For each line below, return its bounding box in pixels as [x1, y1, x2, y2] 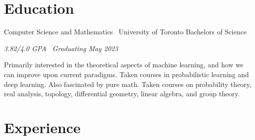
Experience [4, 117, 81, 137]
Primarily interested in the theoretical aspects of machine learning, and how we [4, 59, 244, 70]
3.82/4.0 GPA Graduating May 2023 [4, 43, 118, 53]
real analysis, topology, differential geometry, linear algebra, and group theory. [4, 88, 240, 99]
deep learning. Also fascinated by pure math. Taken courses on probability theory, [4, 79, 252, 89]
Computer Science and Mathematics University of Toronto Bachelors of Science [4, 27, 247, 37]
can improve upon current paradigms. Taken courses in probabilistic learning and [4, 69, 249, 79]
